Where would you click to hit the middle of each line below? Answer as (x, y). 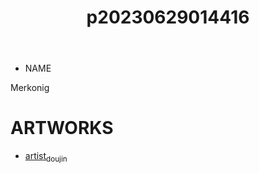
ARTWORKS (62, 128)
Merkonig (30, 88)
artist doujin (46, 157)
